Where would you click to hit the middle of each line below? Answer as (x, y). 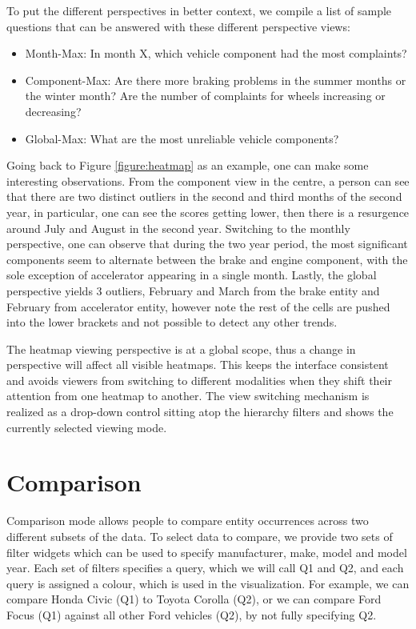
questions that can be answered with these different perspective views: (178, 26)
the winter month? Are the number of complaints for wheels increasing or (205, 96)
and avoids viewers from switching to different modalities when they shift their (199, 380)
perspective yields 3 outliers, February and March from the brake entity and (193, 290)
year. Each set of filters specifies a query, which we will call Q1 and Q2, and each (205, 568)
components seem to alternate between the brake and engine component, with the (207, 259)
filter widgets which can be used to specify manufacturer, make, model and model (207, 552)
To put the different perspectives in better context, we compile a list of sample (199, 10)
